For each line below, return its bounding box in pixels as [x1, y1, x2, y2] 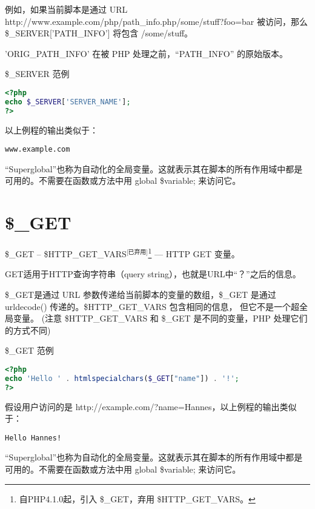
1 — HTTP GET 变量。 [148, 246, 240, 260]
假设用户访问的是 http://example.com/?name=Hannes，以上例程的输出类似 [5, 400, 297, 413]
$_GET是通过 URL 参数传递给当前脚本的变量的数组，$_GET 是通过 [5, 288, 276, 300]
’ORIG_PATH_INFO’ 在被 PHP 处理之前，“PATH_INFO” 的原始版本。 [5, 47, 288, 59]
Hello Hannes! [5, 433, 62, 442]
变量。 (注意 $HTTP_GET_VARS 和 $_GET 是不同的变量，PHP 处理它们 [13, 312, 308, 325]
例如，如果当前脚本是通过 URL [5, 3, 128, 15]
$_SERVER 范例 [5, 67, 70, 80]
